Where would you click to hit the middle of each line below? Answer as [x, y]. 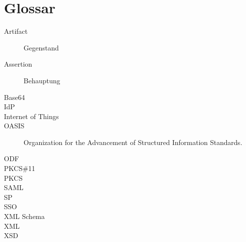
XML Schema [25, 216]
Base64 [14, 97]
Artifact [16, 31]
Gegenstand [41, 47]
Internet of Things [31, 116]
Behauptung [42, 80]
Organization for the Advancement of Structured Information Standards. [133, 142]
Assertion [18, 64]
